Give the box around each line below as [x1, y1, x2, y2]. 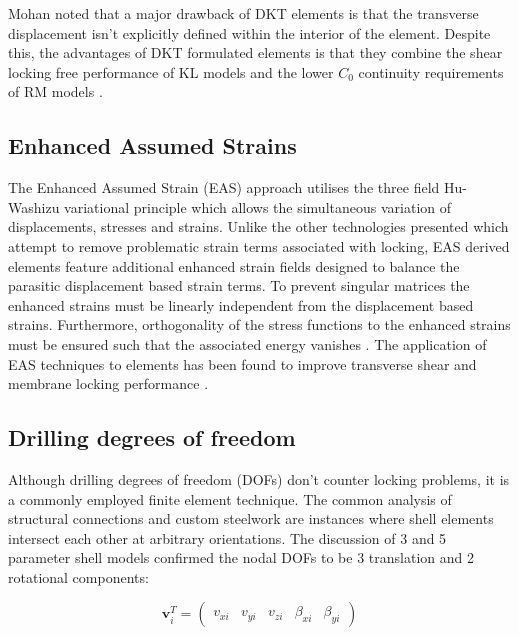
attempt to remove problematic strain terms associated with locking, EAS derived [8, 235, 510, 256]
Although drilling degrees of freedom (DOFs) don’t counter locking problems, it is [8, 468, 510, 489]
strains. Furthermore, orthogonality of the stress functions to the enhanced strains [8, 314, 511, 335]
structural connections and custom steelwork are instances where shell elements [8, 508, 494, 529]
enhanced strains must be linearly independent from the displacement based [8, 294, 474, 315]
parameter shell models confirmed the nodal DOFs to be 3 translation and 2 [8, 547, 474, 568]
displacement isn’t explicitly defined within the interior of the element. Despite [8, 22, 491, 43]
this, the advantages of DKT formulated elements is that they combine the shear [8, 42, 503, 63]
